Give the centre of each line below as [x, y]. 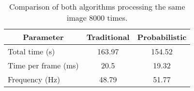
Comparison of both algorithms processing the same [97, 6]
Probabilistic [162, 37]
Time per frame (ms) [43, 65]
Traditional [108, 37]
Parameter [43, 37]
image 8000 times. [97, 18]
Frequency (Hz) [34, 79]
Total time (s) [31, 51]
